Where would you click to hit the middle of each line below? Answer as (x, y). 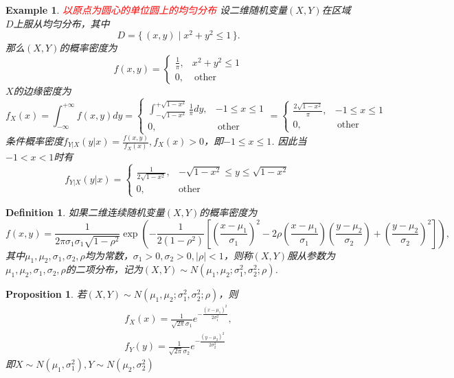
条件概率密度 (34, 141)
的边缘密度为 (42, 90)
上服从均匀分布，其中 (61, 23)
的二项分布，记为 (104, 269)
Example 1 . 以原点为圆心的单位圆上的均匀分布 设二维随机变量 (147, 10)
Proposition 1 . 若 (46, 294)
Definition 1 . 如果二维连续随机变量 (85, 212)
